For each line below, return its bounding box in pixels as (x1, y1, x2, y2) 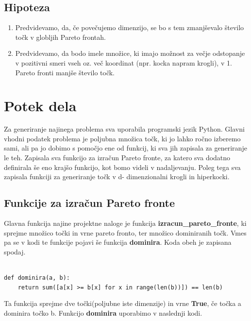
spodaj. (4, 246, 26, 256)
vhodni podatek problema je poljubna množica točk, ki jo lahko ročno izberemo (4, 133, 241, 143)
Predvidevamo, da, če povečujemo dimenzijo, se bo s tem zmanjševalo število (15, 22, 244, 33)
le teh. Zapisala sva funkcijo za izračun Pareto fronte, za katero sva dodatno (4, 152, 231, 163)
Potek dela (4, 96, 77, 116)
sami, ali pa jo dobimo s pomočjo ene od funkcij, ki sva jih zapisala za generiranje (4, 143, 247, 153)
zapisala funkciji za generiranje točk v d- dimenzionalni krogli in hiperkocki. (4, 171, 230, 182)
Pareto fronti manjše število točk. (15, 67, 115, 77)
